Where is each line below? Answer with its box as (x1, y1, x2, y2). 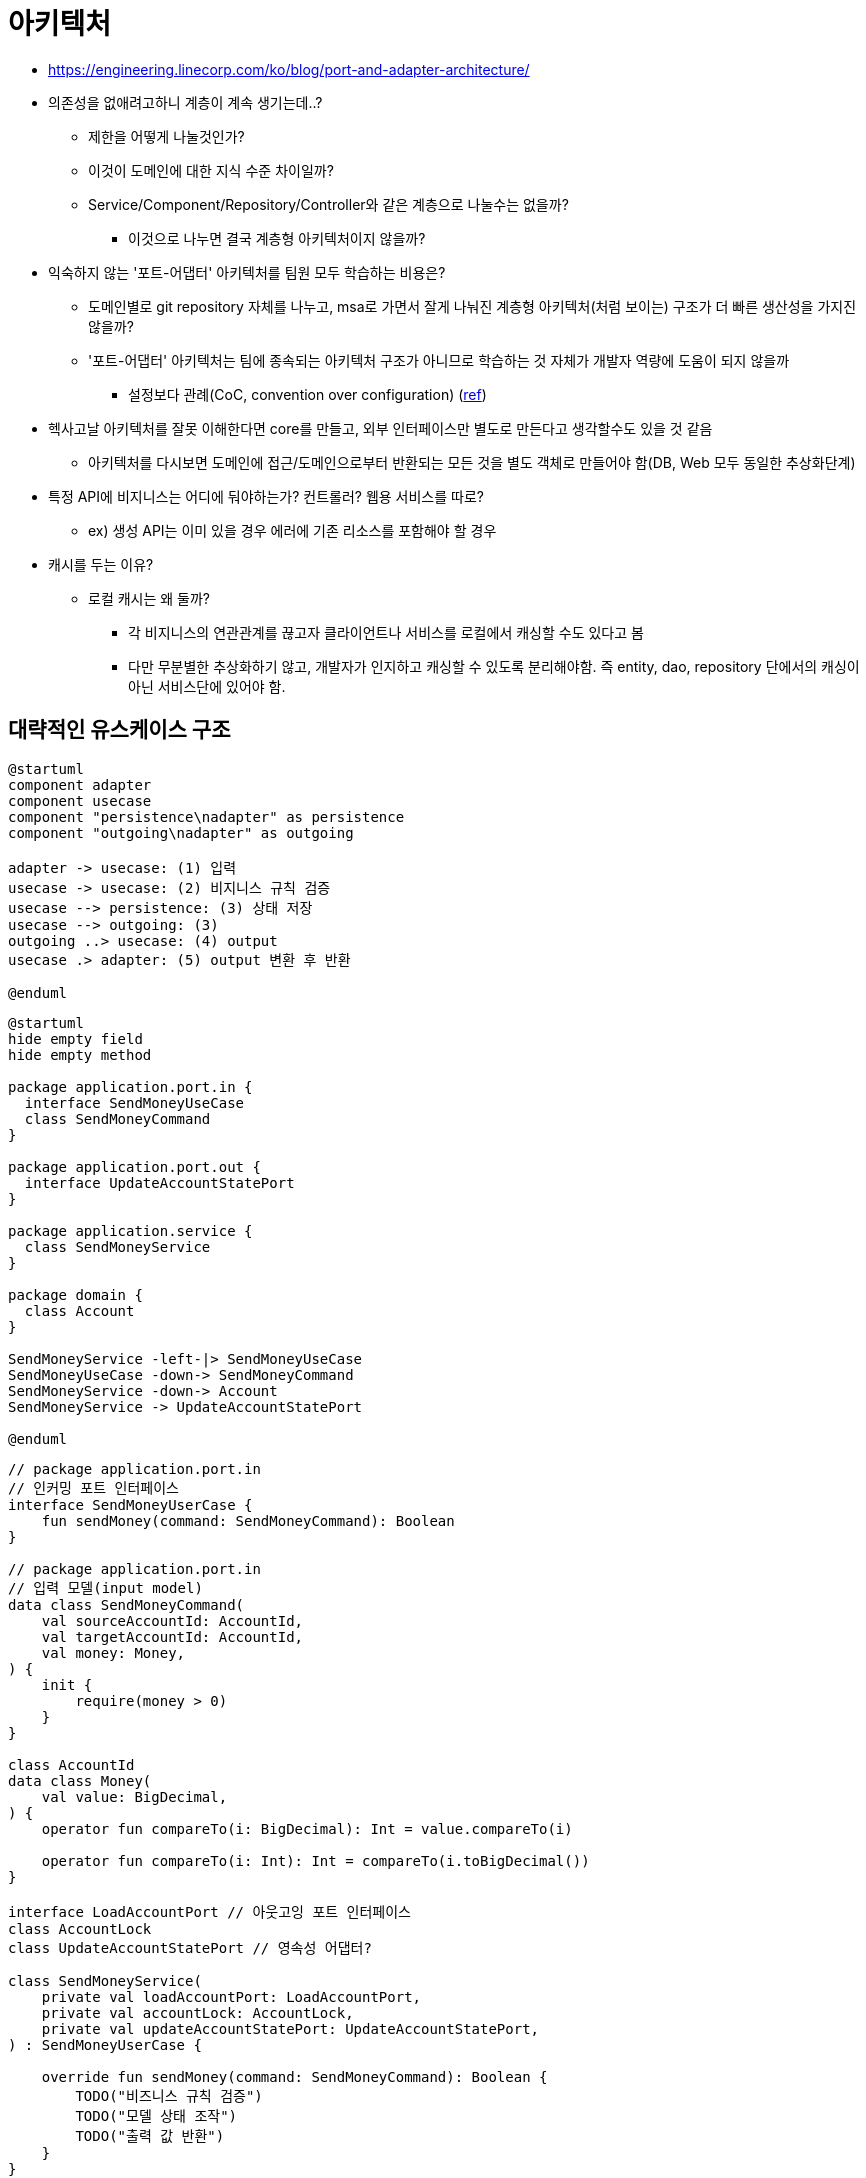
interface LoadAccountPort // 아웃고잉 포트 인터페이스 (8, 1903, 411, 1920)
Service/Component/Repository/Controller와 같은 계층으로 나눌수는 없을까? (88, 195, 569, 213)
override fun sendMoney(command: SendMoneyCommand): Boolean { (41, 2068, 548, 2085)
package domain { (8, 1286, 143, 1303)
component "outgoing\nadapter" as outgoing (8, 824, 354, 841)
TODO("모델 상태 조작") (75, 2107, 237, 2124)
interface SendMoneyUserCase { (8, 1496, 253, 1513)
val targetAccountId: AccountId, (41, 1628, 304, 1645)
